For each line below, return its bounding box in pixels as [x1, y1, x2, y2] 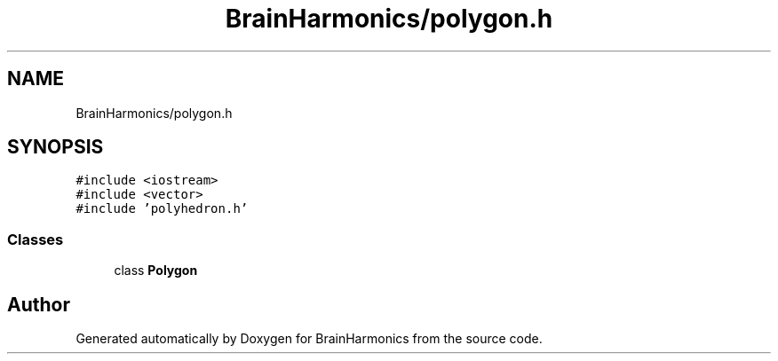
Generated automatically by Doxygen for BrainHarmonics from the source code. [75, 331, 543, 347]
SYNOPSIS [7, 136, 104, 159]
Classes [7, 230, 64, 248]
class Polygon [114, 263, 198, 279]
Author [7, 293, 70, 316]
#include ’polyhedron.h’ [75, 201, 249, 216]
